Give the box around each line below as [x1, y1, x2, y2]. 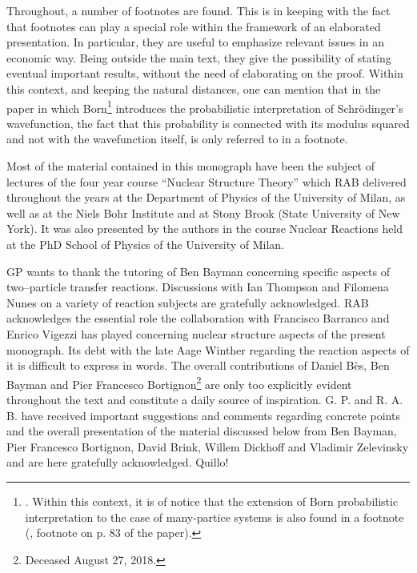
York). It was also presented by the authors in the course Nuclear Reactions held [6, 220, 403, 237]
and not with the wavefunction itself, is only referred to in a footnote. [6, 130, 348, 147]
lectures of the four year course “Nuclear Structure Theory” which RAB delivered [6, 173, 407, 190]
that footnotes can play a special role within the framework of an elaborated [6, 18, 381, 34]
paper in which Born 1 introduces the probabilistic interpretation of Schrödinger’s [6, 97, 403, 116]
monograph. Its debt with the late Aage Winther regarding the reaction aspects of [6, 341, 410, 358]
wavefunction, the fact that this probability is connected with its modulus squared [6, 114, 410, 131]
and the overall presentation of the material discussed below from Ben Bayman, [6, 423, 397, 439]
